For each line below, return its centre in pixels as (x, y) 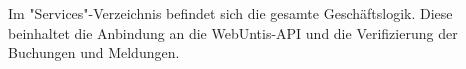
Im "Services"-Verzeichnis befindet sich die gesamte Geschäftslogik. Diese (230, 13)
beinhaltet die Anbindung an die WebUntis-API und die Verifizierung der (233, 32)
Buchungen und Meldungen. (94, 52)
